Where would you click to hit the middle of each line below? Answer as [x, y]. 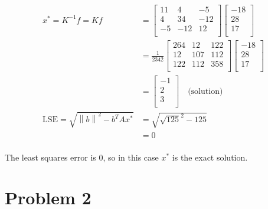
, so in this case [131, 157]
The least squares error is [50, 157]
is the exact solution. [210, 157]
